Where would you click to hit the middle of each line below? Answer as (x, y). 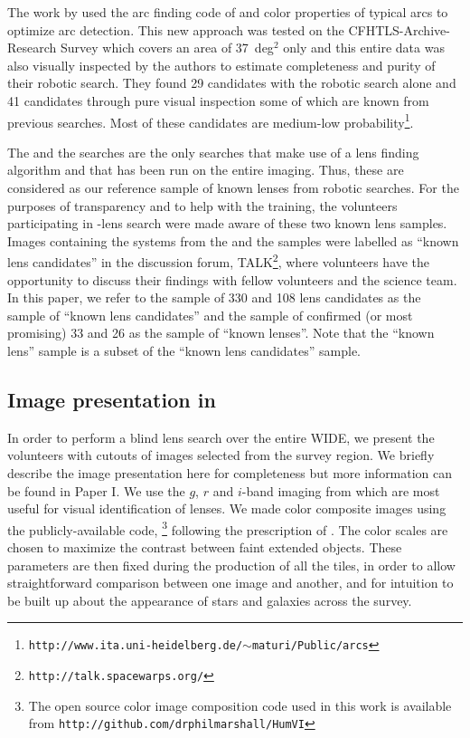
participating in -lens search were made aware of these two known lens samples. (227, 223)
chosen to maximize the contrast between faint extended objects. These (205, 547)
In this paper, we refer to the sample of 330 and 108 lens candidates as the (214, 297)
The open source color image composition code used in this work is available (240, 705)
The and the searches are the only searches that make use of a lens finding (213, 152)
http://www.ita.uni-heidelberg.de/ (136, 646)
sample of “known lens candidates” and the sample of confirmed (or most (210, 315)
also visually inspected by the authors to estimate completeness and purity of (221, 65)
